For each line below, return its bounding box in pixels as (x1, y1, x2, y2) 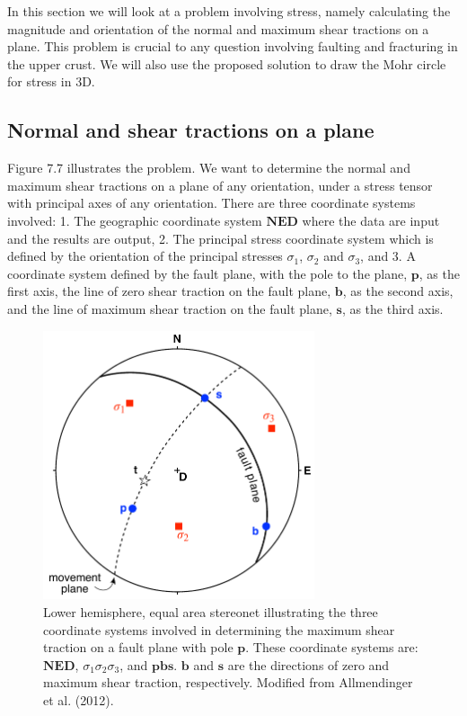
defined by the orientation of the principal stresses (7, 246, 283, 265)
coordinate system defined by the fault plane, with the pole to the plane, (7, 264, 408, 282)
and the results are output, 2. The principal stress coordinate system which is (7, 228, 434, 247)
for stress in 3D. (7, 72, 95, 91)
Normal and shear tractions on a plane (7, 116, 374, 144)
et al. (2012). (43, 690, 114, 709)
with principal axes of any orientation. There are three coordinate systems (7, 193, 416, 212)
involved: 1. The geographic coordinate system (7, 210, 262, 229)
